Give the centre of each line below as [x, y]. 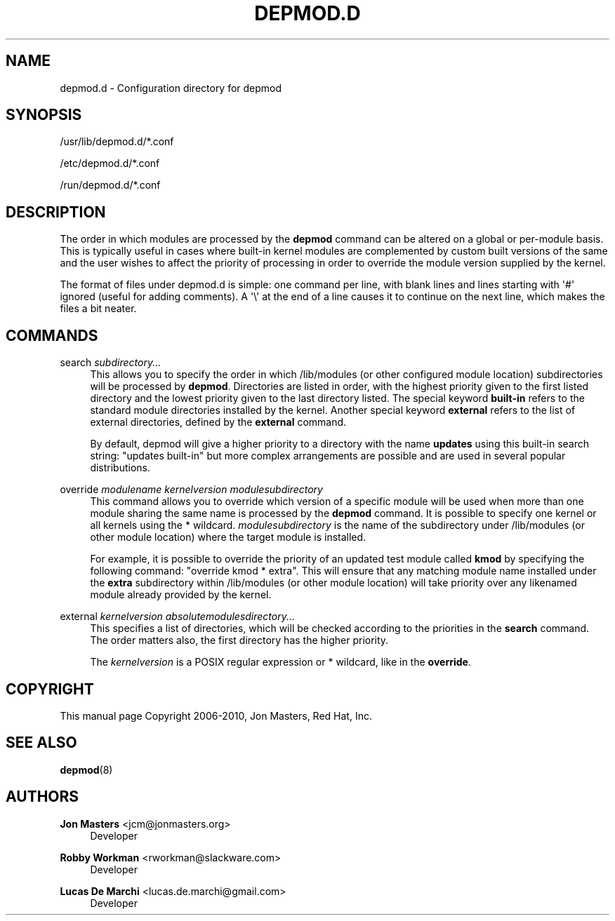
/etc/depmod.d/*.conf [110, 163]
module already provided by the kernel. [181, 595]
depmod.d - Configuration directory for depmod [171, 88]
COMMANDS [52, 335]
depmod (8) [86, 769]
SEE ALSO [41, 743]
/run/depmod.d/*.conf [110, 185]
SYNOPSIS [44, 115]
